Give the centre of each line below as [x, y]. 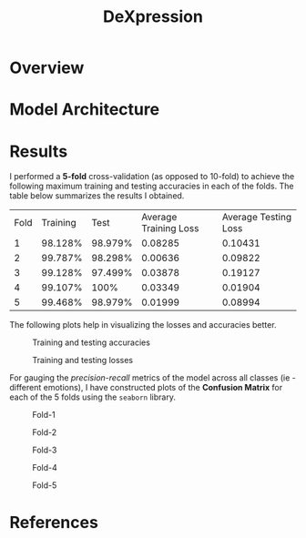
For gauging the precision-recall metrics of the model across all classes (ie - [153, 378]
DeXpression [153, 17]
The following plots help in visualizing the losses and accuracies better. [143, 325]
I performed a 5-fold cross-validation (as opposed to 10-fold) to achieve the [152, 177]
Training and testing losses [83, 360]
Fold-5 [45, 485]
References [54, 522]
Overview [47, 68]
